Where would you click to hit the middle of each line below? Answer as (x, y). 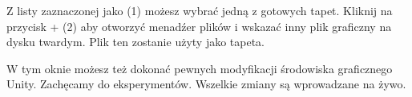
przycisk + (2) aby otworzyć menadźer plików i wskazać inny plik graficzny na (199, 26)
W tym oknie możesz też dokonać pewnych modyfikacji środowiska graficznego (200, 68)
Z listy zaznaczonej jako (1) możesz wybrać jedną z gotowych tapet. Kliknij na (200, 10)
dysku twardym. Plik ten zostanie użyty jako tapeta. (136, 42)
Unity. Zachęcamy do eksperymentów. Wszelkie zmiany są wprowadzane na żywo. (206, 84)
